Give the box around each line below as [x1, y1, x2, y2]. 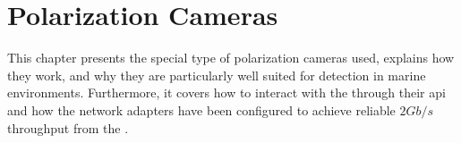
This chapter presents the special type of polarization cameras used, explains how [7, 48, 455, 67]
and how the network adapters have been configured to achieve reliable [7, 100, 396, 119]
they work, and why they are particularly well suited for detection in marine [7, 65, 426, 84]
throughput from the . [7, 118, 129, 137]
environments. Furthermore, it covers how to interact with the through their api [7, 83, 446, 102]
